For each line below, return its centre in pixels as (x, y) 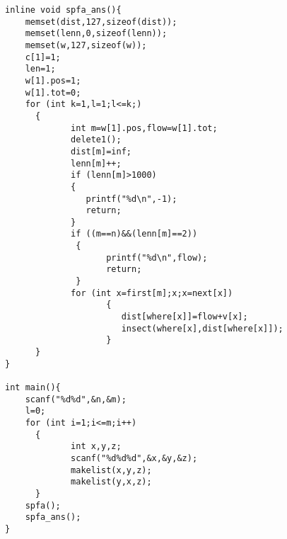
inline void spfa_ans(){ (63, 10)
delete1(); (96, 140)
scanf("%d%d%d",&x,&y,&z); (134, 458)
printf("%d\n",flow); (157, 257)
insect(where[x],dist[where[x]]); (202, 328)
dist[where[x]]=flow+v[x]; (184, 317)
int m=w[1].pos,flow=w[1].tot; (144, 128)
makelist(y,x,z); (111, 482)
